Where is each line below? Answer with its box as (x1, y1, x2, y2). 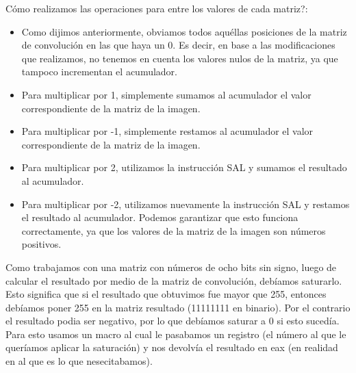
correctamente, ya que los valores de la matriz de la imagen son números (21, 223, 326, 237)
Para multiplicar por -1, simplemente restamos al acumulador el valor (21, 124, 314, 138)
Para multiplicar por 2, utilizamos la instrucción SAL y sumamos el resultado (21, 160, 347, 175)
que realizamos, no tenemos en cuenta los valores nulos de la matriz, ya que (21, 51, 338, 65)
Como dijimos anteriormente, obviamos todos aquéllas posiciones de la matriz (21, 24, 347, 38)
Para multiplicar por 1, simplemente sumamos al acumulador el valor (21, 87, 311, 101)
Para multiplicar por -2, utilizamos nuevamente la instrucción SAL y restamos (21, 196, 350, 211)
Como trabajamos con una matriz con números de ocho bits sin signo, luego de (5, 259, 337, 274)
